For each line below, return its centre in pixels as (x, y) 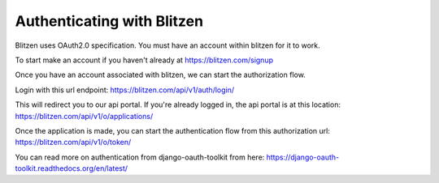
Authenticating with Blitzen (109, 21)
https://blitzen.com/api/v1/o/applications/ (84, 116)
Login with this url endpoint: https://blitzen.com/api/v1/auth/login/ (125, 90)
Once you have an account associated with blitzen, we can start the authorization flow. (161, 75)
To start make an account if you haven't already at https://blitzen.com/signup (144, 60)
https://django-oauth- (303, 157)
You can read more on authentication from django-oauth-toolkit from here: (140, 157)
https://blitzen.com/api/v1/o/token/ (73, 143)
